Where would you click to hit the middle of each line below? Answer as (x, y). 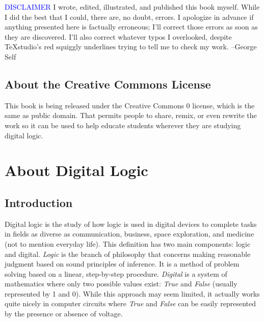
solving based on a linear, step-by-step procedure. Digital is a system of (116, 273)
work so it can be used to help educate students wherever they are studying (123, 125)
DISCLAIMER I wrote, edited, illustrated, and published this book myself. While (132, 7)
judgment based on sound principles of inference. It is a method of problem (122, 264)
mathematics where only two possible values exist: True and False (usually (121, 284)
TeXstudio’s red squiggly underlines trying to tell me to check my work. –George (131, 47)
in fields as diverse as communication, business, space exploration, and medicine (129, 234)
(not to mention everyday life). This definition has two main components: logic (128, 243)
